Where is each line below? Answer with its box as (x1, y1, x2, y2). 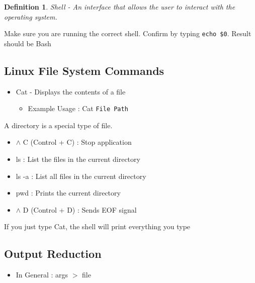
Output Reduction (4, 246, 102, 261)
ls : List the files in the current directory (16, 154, 140, 164)
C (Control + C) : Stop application (23, 137, 132, 147)
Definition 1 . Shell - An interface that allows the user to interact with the (4, 2, 235, 12)
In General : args (16, 269, 68, 280)
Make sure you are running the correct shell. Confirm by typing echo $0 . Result (4, 28, 251, 39)
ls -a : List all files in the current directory (16, 170, 146, 181)
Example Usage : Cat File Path (28, 103, 128, 114)
